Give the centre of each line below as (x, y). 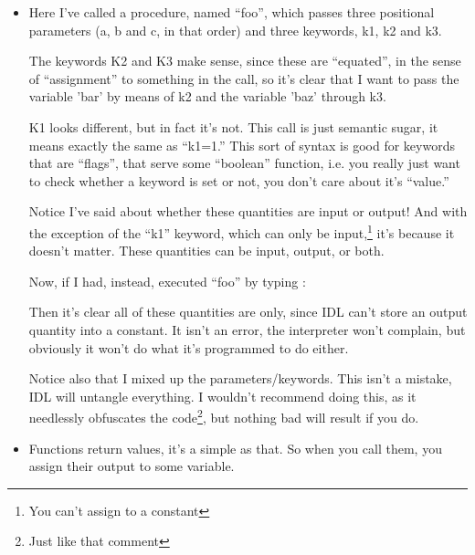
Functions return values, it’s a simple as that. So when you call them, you (235, 448)
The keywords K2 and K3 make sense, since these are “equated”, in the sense (245, 61)
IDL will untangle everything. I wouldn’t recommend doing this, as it (222, 396)
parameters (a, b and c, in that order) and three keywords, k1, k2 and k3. (235, 30)
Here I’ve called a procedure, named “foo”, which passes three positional (232, 12)
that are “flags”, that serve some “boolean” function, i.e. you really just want (244, 163)
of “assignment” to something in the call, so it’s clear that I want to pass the (244, 78)
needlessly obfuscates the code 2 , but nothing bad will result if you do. (224, 416)
